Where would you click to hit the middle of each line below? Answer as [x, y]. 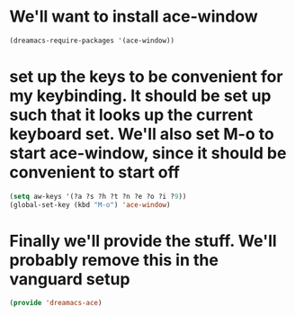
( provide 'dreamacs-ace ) [56, 303]
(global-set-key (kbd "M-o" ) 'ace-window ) [90, 204]
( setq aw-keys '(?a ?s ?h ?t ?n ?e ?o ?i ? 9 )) [98, 196]
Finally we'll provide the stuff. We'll [143, 241]
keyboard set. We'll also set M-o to [142, 134]
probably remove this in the [114, 260]
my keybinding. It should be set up [140, 95]
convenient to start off [94, 172]
